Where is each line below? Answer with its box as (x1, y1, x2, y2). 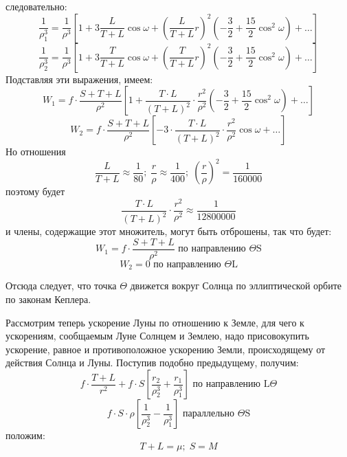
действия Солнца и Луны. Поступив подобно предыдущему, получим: (5, 355, 299, 370)
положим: (5, 428, 45, 443)
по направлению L (192, 379, 270, 390)
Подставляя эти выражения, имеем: (5, 71, 153, 86)
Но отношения (5, 144, 66, 159)
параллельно (182, 409, 235, 419)
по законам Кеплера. (5, 292, 91, 306)
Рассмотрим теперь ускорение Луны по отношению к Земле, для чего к (5, 315, 304, 329)
